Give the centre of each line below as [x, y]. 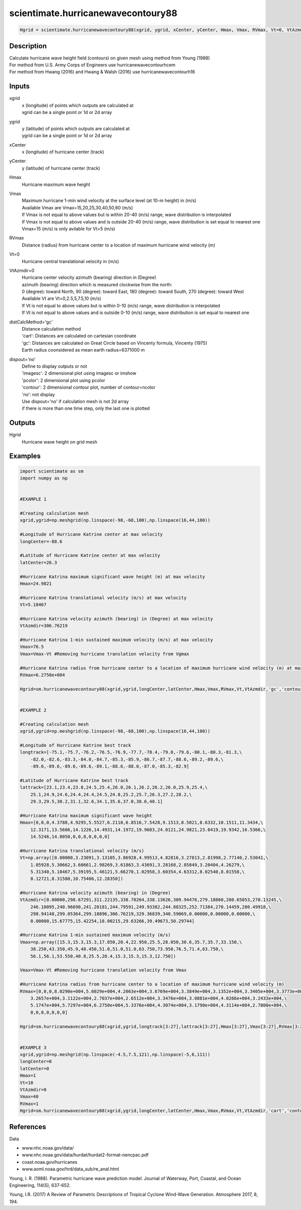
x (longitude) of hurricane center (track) [63, 152]
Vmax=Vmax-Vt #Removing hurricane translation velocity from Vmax [103, 970]
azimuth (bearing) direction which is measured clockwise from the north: [97, 284]
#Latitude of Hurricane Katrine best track [74, 780]
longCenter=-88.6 [41, 541]
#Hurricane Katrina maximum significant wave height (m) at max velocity [112, 577]
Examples [25, 456]
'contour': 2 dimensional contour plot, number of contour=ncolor [89, 387]
